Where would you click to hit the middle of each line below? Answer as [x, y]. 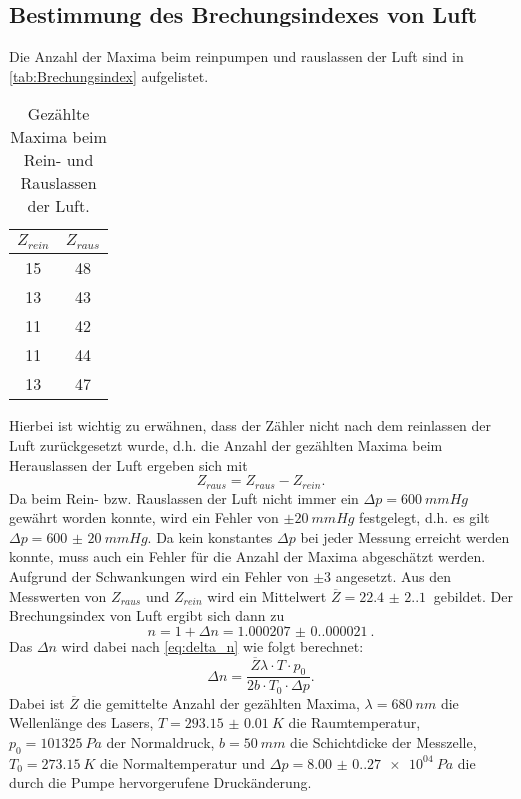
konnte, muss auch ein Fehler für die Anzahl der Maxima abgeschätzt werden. [247, 556]
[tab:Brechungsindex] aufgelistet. [109, 75]
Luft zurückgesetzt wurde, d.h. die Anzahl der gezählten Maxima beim [226, 444]
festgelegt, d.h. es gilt [424, 517]
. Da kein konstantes [210, 536]
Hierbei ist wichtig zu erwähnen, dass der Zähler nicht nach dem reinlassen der [250, 425]
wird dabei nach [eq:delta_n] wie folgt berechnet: [212, 645]
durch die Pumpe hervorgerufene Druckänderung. [160, 782]
